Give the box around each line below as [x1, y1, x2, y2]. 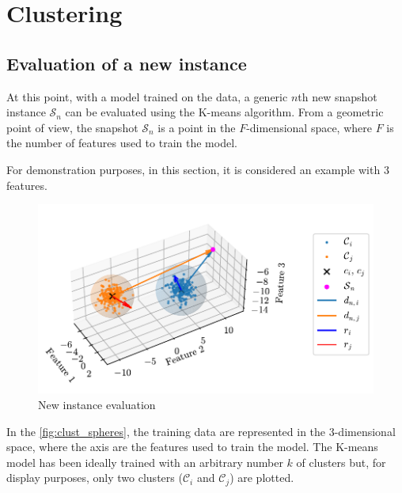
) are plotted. [229, 469, 294, 486]
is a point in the [157, 119, 236, 135]
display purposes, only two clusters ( [6, 469, 183, 486]
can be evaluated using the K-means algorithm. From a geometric [65, 104, 384, 120]
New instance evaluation [38, 396, 156, 413]
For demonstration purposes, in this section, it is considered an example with [6, 161, 381, 177]
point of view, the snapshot [6, 119, 138, 135]
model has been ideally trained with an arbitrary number [6, 453, 283, 470]
